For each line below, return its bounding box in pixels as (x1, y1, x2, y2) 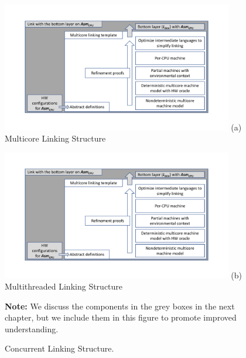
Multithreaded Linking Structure (5, 280, 123, 292)
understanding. (5, 322, 59, 335)
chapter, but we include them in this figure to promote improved (5, 311, 237, 323)
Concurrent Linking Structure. (5, 342, 114, 354)
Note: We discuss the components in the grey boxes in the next (5, 300, 235, 312)
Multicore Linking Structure (5, 132, 106, 144)
